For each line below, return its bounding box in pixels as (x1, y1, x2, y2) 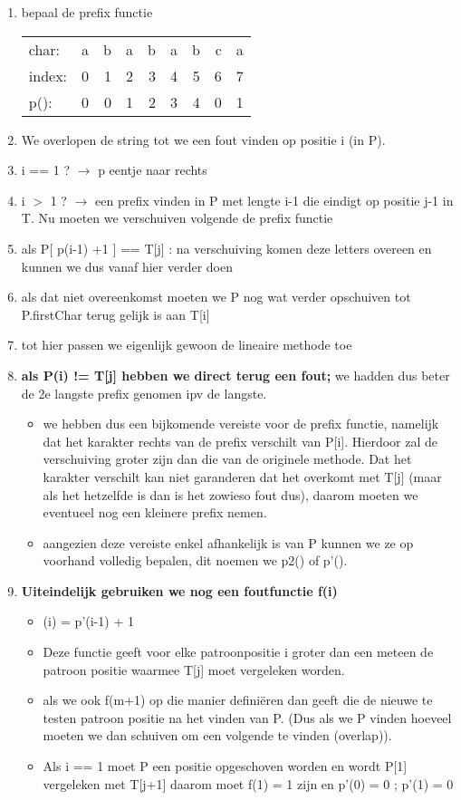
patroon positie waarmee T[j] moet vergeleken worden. (43, 660, 345, 679)
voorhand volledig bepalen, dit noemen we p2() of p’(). (43, 551, 348, 570)
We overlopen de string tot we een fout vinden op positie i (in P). (21, 130, 386, 149)
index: (28, 64, 68, 86)
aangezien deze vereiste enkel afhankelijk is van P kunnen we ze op (43, 533, 414, 552)
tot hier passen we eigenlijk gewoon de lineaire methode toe (21, 335, 352, 354)
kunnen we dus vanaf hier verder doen (21, 256, 233, 275)
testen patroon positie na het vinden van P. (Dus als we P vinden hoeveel (43, 708, 452, 727)
